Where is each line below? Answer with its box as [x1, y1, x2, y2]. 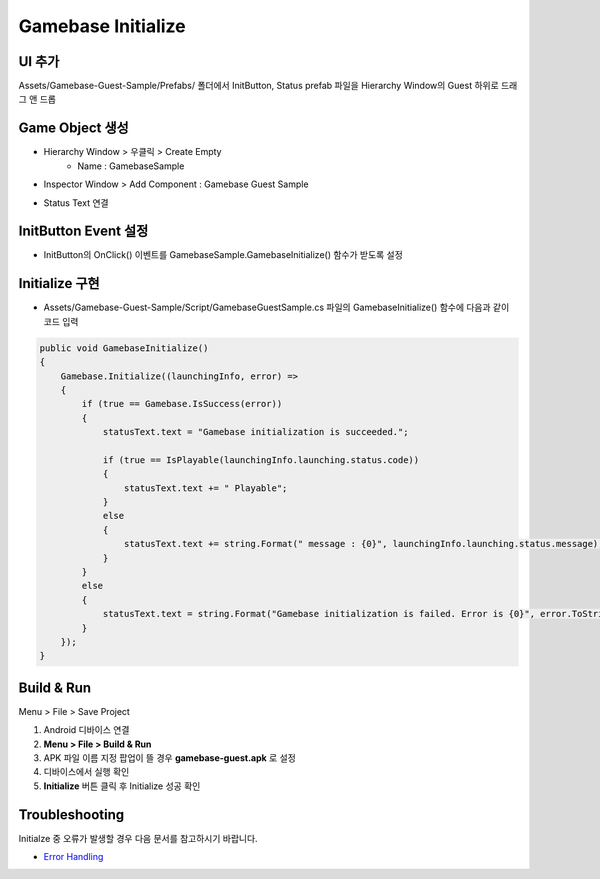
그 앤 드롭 [18, 93, 57, 105]
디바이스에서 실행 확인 [43, 766, 130, 778]
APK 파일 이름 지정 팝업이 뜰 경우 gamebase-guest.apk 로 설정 [43, 751, 297, 764]
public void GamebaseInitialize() [39, 342, 209, 354]
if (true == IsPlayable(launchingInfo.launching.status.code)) [102, 454, 420, 465]
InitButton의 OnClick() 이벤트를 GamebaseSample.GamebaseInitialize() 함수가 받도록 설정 [43, 249, 404, 261]
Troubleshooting [18, 806, 125, 823]
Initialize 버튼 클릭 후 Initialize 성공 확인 [43, 780, 201, 792]
